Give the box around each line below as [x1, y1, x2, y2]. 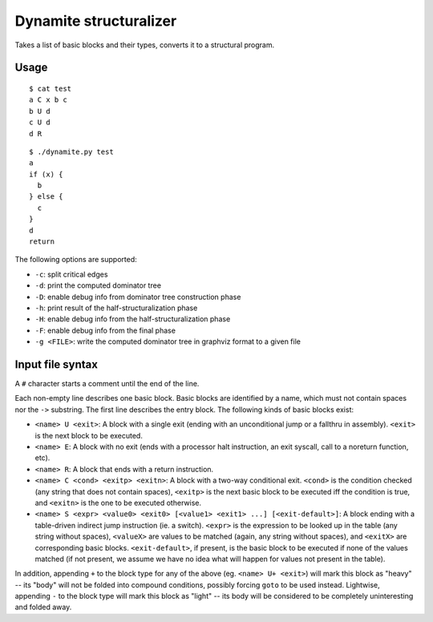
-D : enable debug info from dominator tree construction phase [34, 292, 241, 301]
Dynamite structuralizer [14, 12, 177, 30]
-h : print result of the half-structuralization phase [34, 303, 198, 313]
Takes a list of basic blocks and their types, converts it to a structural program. [14, 40, 275, 50]
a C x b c [29, 95, 67, 104]
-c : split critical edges [34, 269, 108, 279]
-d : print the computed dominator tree [34, 281, 162, 290]
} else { [29, 192, 63, 201]
